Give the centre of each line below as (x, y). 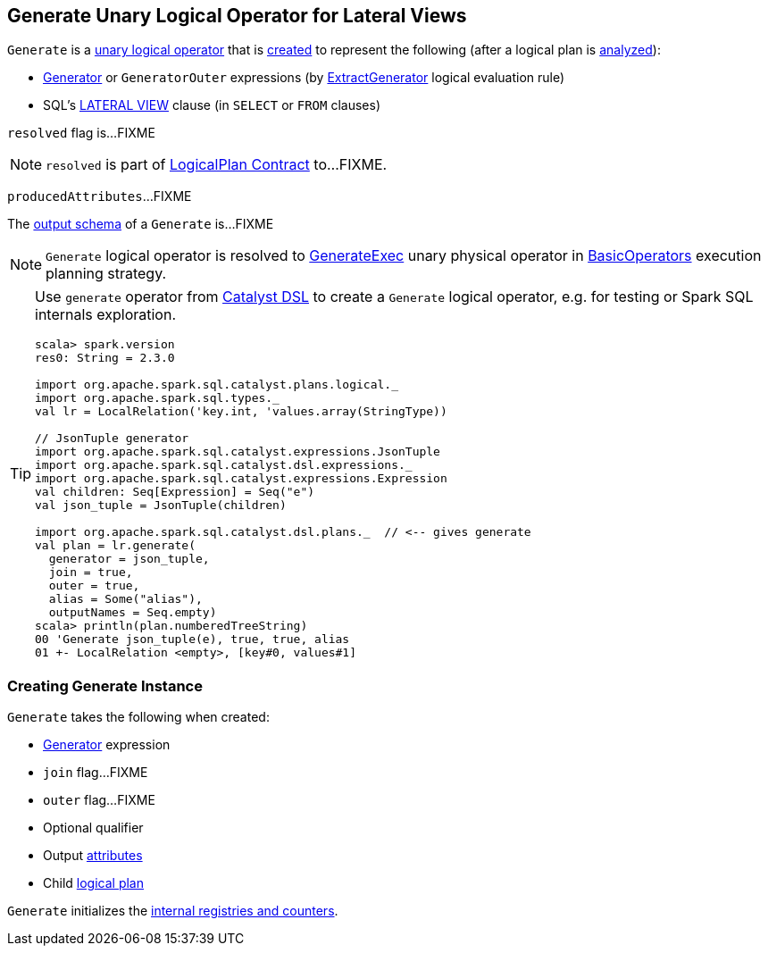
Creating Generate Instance (105, 685)
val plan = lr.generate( (116, 546)
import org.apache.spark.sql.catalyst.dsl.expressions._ (224, 465)
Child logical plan (93, 883)
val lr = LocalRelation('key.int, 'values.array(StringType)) (241, 412)
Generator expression (107, 745)
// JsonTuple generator (112, 439)
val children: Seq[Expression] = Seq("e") (175, 492)
